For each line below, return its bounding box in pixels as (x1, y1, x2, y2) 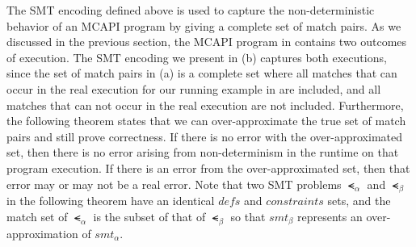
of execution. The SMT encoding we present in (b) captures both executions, (6, 48, 387, 65)
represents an (296, 207, 363, 224)
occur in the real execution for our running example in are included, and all (6, 80, 381, 97)
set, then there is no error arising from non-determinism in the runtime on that (6, 144, 399, 161)
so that (230, 207, 266, 224)
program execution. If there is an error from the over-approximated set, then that (6, 159, 410, 176)
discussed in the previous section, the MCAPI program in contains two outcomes (6, 33, 407, 50)
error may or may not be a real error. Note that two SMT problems (6, 175, 342, 192)
